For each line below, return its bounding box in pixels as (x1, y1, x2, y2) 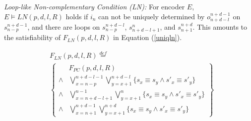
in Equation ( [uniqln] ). (113, 32, 182, 42)
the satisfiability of (4, 32, 61, 42)
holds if (65, 11, 88, 21)
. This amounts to (192, 22, 248, 32)
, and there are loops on (27, 22, 100, 32)
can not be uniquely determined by (98, 11, 205, 21)
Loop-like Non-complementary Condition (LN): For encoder (4, 1, 185, 11)
